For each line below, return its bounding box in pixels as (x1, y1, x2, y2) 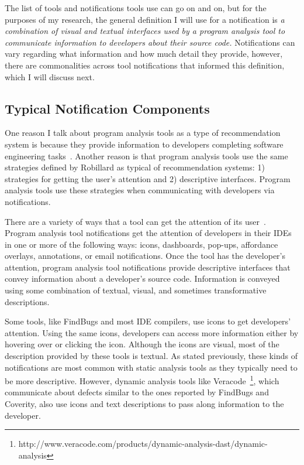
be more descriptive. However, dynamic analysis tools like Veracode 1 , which (5, 373, 279, 387)
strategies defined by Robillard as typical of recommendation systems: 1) (5, 161, 265, 173)
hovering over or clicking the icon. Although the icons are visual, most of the (5, 338, 279, 350)
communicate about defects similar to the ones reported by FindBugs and (5, 386, 269, 398)
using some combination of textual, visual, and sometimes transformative (5, 284, 267, 296)
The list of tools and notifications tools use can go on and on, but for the (5, 2, 267, 13)
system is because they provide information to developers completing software (5, 138, 284, 150)
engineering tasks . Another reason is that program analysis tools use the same (5, 149, 288, 162)
